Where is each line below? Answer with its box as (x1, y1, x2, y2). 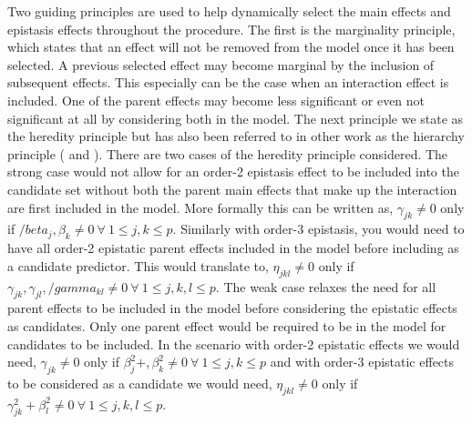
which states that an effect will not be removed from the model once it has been (7, 37, 455, 56)
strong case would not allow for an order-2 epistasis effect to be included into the (7, 162, 459, 181)
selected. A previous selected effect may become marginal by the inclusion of (7, 55, 435, 74)
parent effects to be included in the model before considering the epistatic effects (7, 298, 457, 318)
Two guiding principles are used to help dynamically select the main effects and (7, 2, 451, 20)
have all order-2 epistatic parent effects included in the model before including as (7, 238, 459, 257)
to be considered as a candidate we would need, (7, 373, 272, 392)
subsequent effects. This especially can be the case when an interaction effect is (7, 73, 449, 92)
